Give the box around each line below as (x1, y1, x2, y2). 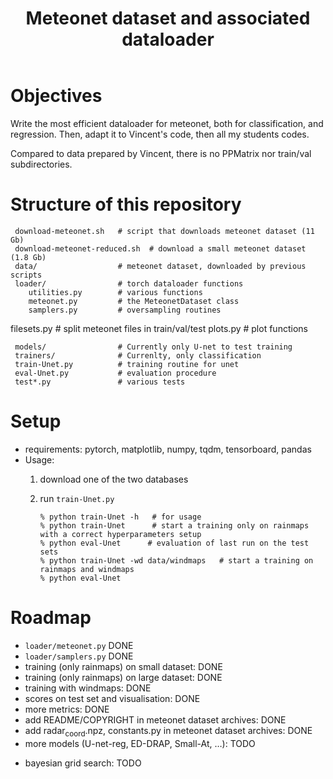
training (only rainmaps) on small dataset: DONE (24, 660, 223, 672)
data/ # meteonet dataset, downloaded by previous (14, 261, 307, 271)
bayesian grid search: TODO (24, 757, 142, 769)
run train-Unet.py (39, 492, 115, 504)
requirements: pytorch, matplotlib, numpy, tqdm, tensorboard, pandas (24, 443, 312, 455)
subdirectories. (10, 158, 73, 170)
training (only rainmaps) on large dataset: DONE (24, 671, 223, 683)
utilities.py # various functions (28, 287, 203, 297)
